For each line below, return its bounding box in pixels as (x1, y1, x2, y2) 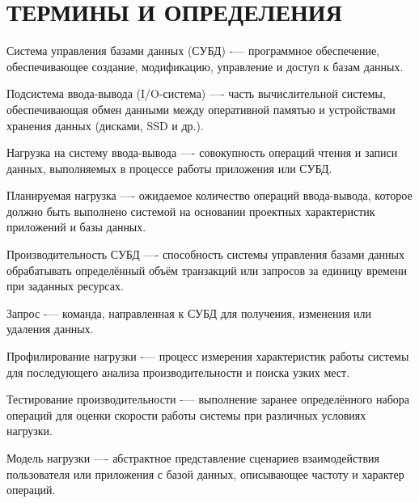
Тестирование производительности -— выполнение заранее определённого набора (6, 391, 410, 408)
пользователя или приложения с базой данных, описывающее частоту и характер (6, 465, 404, 482)
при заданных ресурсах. (6, 277, 124, 294)
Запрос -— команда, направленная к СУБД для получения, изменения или (6, 304, 372, 321)
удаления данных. (6, 320, 94, 337)
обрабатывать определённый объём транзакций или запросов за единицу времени (6, 261, 407, 278)
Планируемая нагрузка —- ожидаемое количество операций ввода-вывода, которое (6, 187, 413, 204)
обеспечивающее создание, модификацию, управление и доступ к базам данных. (6, 57, 404, 74)
